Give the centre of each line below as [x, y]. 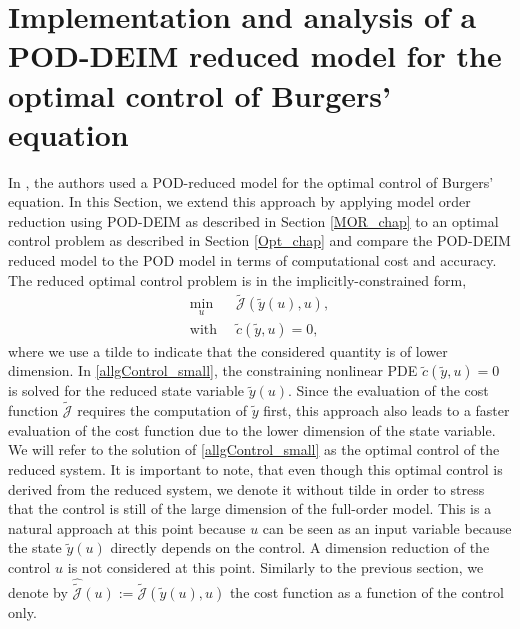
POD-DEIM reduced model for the [255, 55]
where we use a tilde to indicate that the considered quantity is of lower [228, 350]
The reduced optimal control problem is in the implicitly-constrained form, [237, 279]
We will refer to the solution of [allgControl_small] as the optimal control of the [254, 449]
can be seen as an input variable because [387, 527]
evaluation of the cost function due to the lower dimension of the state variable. [252, 429]
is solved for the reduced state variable [126, 390]
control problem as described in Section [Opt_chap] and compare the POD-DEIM [259, 240]
